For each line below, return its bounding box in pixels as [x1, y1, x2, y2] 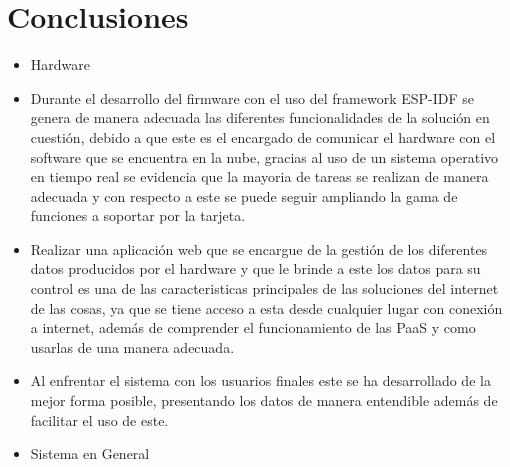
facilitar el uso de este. [30, 409, 169, 430]
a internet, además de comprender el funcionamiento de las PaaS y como [30, 317, 476, 338]
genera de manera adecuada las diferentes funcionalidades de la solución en [30, 107, 490, 128]
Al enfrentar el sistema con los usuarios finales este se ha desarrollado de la [30, 370, 491, 391]
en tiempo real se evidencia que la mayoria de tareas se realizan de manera [30, 166, 489, 187]
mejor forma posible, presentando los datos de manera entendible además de [30, 390, 498, 411]
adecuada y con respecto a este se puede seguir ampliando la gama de [30, 185, 458, 206]
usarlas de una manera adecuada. [30, 336, 235, 357]
